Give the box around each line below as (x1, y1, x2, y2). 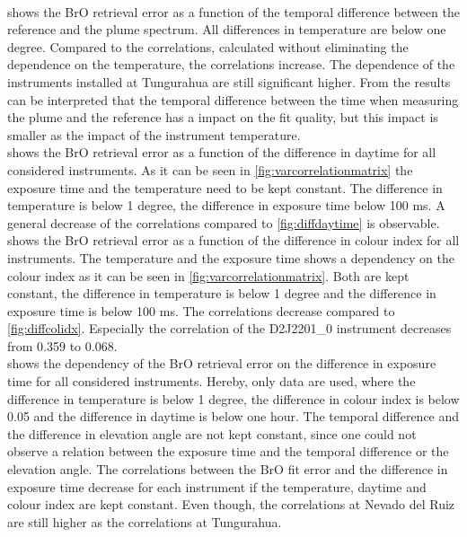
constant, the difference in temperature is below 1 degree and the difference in (7, 284, 436, 303)
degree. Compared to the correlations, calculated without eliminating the (7, 37, 409, 56)
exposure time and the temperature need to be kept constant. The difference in (7, 178, 443, 197)
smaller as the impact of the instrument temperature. (7, 125, 301, 144)
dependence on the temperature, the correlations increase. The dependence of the (7, 55, 455, 74)
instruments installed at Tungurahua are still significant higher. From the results (7, 72, 451, 91)
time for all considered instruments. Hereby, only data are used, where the (7, 372, 416, 391)
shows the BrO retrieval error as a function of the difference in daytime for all (7, 143, 436, 162)
